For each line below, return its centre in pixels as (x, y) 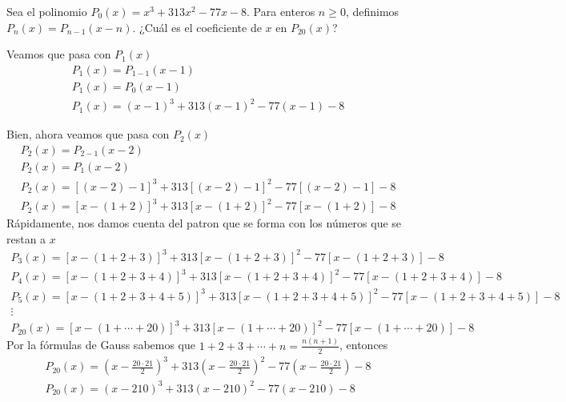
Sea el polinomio (47, 11)
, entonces (364, 345)
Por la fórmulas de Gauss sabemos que (101, 345)
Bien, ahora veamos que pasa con (88, 134)
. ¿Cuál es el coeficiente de (197, 27)
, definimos (372, 11)
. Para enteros (281, 11)
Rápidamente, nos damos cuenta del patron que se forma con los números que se (204, 223)
